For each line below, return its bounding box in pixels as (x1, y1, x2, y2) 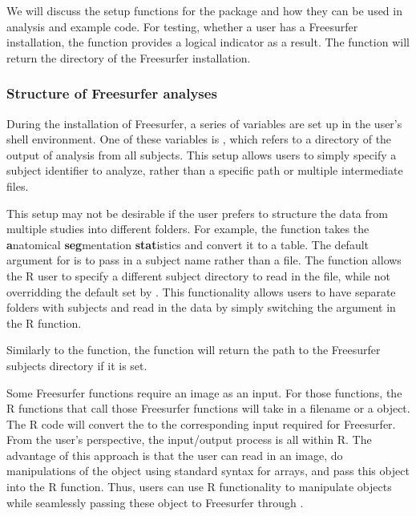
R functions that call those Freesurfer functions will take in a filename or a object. (6, 400, 410, 417)
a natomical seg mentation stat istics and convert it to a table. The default (6, 236, 370, 252)
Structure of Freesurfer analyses (6, 83, 217, 103)
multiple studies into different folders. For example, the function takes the (6, 220, 370, 237)
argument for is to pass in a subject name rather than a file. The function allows (6, 252, 402, 268)
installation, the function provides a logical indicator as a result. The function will (6, 34, 410, 50)
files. (6, 177, 29, 194)
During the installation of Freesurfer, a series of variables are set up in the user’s (6, 115, 402, 131)
